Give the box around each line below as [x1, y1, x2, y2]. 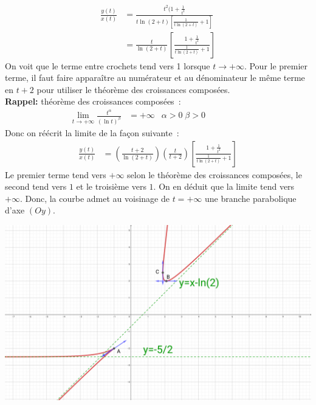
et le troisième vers [76, 180, 146, 193]
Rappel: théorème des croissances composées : [5, 95, 181, 108]
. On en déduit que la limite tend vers [153, 180, 295, 193]
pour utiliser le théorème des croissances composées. [36, 83, 230, 95]
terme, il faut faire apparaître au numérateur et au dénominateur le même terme [5, 71, 305, 84]
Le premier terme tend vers [5, 168, 106, 181]
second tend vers [5, 180, 67, 193]
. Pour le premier [244, 59, 308, 72]
